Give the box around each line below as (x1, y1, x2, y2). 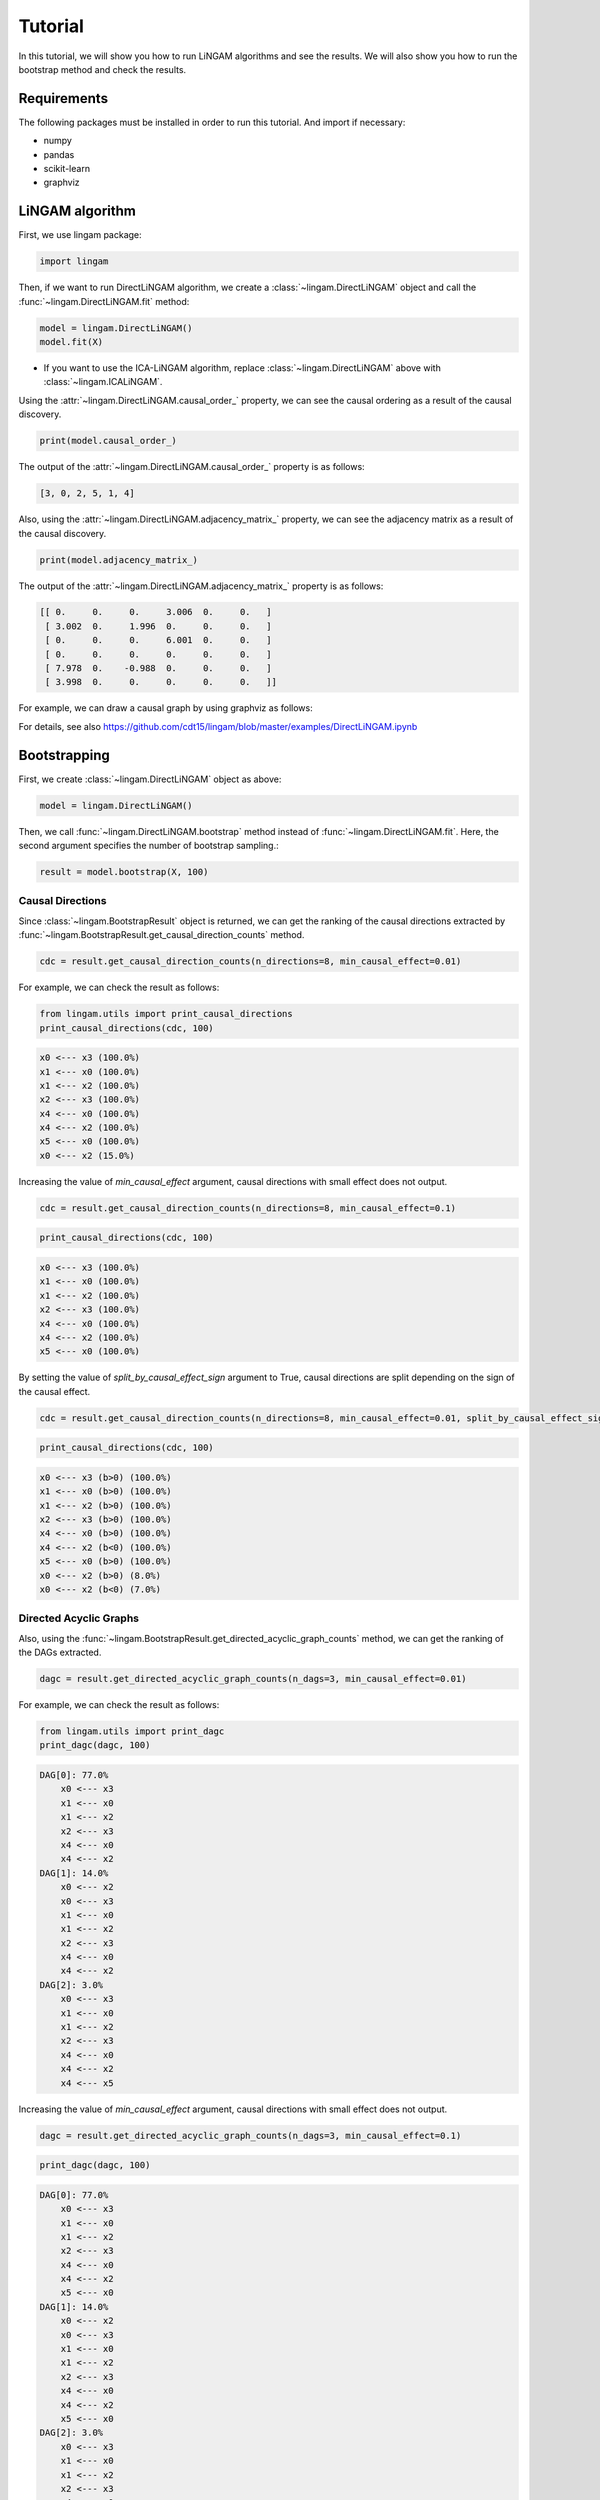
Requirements (18, 90, 109, 107)
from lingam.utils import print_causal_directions (39, 1008, 294, 1020)
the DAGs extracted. (18, 1646, 102, 1659)
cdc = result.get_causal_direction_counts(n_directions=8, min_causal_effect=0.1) (39, 1202, 457, 1214)
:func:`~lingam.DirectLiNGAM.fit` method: (18, 295, 190, 307)
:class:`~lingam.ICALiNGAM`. (43, 376, 163, 388)
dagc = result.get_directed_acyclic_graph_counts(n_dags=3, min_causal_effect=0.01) (39, 1673, 467, 1685)
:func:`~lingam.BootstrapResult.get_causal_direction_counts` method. (18, 929, 305, 941)
